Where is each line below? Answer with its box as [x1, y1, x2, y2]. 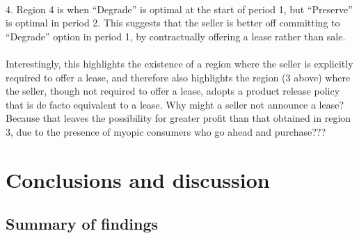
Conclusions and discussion [6, 165, 270, 193]
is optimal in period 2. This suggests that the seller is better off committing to [6, 15, 340, 30]
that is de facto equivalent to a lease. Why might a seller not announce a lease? [6, 97, 344, 111]
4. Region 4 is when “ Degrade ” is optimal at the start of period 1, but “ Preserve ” [6, 1, 353, 16]
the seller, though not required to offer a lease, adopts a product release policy [6, 84, 340, 98]
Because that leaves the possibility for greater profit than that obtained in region [6, 111, 351, 125]
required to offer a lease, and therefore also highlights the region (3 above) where [6, 70, 351, 84]
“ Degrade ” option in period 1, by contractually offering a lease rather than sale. [6, 29, 346, 43]
